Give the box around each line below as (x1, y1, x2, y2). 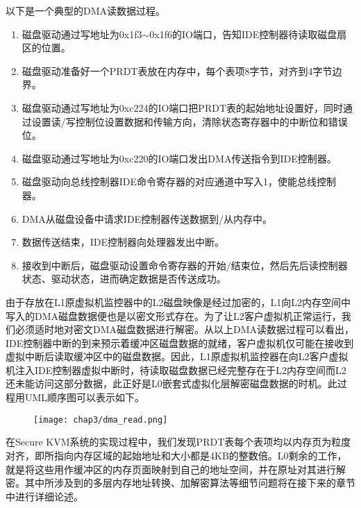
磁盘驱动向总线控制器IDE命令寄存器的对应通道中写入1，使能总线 (22, 174, 317, 189)
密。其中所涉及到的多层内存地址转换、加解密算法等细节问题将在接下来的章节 (6, 475, 355, 490)
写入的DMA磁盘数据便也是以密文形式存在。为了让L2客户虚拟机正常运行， (6, 308, 342, 323)
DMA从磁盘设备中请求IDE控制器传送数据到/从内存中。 (22, 211, 273, 226)
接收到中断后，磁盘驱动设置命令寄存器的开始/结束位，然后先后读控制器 (22, 257, 348, 272)
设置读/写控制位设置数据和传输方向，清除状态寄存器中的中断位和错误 (31, 114, 348, 128)
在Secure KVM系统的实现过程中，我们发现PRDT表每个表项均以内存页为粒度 (6, 434, 351, 449)
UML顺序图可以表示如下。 (24, 390, 145, 405)
